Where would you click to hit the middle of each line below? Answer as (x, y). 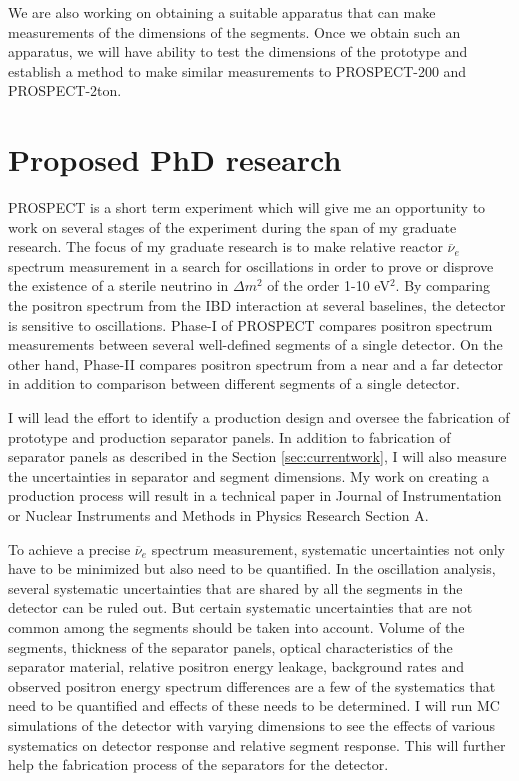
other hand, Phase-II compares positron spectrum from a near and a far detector (256, 363)
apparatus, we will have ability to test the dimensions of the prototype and (238, 51)
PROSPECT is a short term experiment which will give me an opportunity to (247, 207)
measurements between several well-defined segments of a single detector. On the (255, 344)
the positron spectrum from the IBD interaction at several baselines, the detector (257, 305)
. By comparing (442, 285)
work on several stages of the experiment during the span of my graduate (232, 226)
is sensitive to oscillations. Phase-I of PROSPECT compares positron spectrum (250, 324)
